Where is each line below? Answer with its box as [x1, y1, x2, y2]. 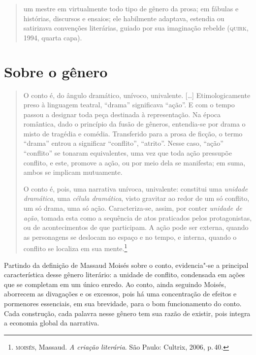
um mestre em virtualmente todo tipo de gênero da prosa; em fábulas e [23, 3, 239, 13]
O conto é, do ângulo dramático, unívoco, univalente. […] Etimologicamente [23, 90, 251, 100]
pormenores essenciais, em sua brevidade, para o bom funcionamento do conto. [4, 298, 242, 309]
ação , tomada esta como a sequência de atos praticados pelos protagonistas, [23, 212, 252, 223]
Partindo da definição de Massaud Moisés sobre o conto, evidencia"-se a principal [4, 259, 249, 270]
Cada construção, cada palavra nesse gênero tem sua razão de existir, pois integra [4, 308, 251, 318]
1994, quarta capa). [23, 32, 82, 42]
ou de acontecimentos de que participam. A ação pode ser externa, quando [23, 222, 249, 232]
